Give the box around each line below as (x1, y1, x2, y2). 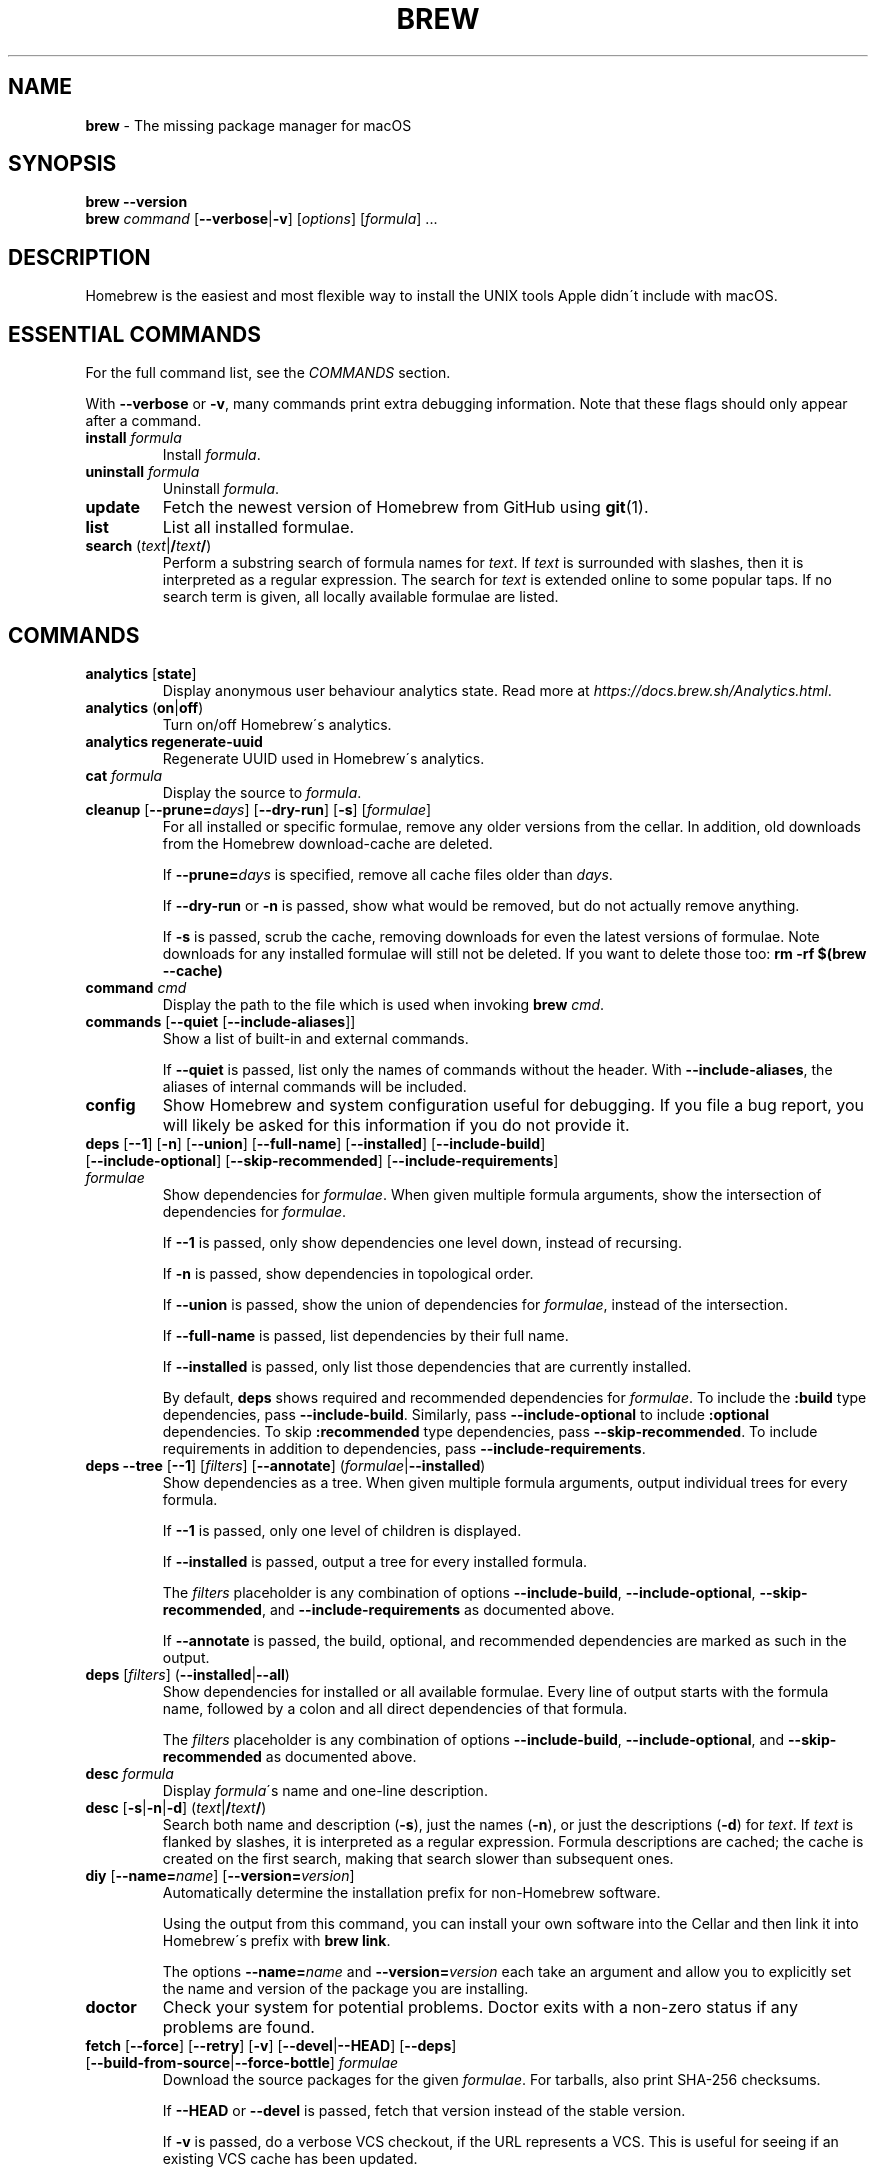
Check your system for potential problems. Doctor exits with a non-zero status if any (162, 1996, 798, 2017)
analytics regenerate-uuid (85, 732, 263, 750)
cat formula (85, 766, 163, 784)
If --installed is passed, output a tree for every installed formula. (162, 1552, 588, 1570)
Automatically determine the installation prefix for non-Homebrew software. (162, 1883, 661, 1901)
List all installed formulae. (162, 517, 355, 538)
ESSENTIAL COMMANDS (8, 321, 261, 347)
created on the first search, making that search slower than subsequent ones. (162, 1849, 674, 1867)
